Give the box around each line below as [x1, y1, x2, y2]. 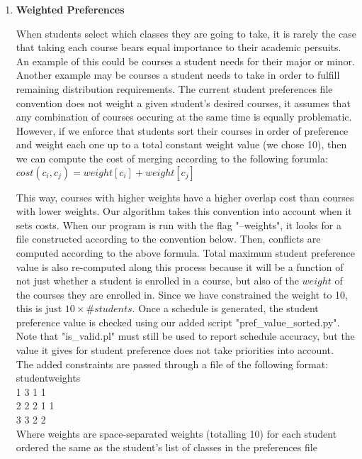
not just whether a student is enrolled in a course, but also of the [16, 273, 299, 288]
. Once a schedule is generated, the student [132, 301, 319, 316]
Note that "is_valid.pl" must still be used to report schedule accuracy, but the [16, 328, 355, 343]
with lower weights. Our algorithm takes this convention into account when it [16, 204, 352, 219]
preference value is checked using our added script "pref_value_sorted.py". [16, 314, 340, 329]
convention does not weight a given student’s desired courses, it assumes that [16, 95, 351, 110]
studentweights [16, 370, 81, 385]
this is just [16, 301, 62, 316]
